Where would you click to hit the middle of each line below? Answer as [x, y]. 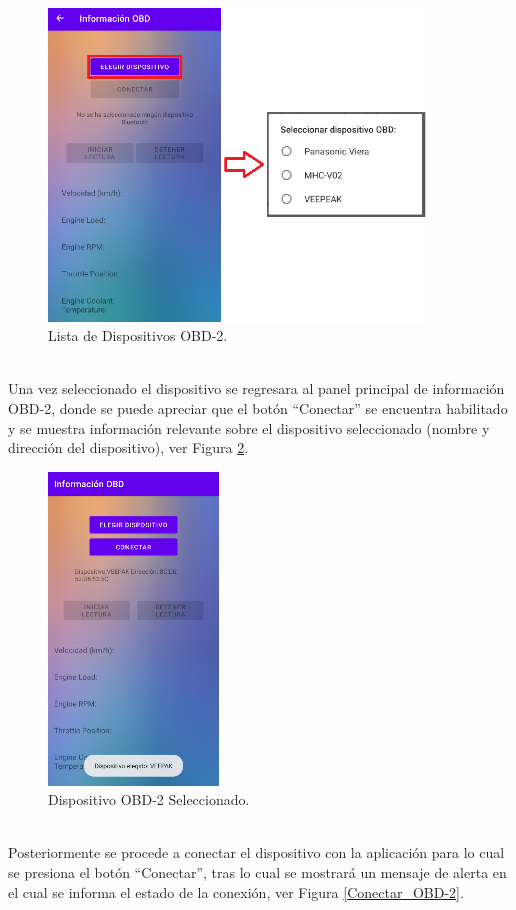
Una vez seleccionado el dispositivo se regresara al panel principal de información [256, 388]
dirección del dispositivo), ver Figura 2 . [128, 447]
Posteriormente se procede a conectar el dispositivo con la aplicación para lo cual [256, 852]
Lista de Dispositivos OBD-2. [138, 335]
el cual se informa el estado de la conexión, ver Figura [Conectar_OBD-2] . [236, 891]
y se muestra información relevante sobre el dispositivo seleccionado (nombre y [249, 427]
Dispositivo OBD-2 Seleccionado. [149, 799]
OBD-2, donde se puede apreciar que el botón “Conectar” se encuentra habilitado [258, 408]
